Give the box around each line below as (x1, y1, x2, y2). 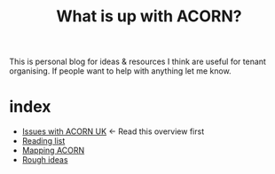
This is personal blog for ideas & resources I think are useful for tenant (9, 56, 266, 67)
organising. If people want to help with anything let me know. (9, 66, 232, 76)
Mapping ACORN (21, 145, 85, 156)
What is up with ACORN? (56, 6, 242, 27)
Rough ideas (21, 154, 68, 165)
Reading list (21, 136, 66, 146)
